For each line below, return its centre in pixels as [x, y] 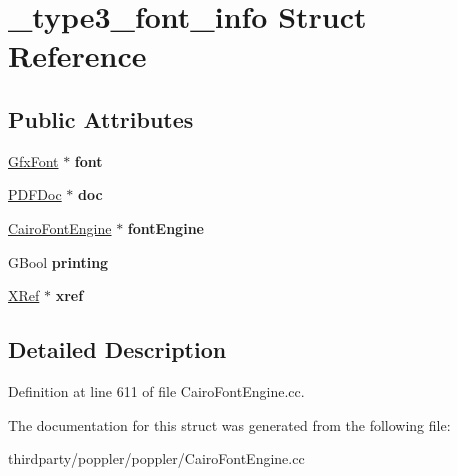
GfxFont [33, 160]
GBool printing [58, 261]
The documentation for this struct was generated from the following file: [229, 424]
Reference [77, 55]
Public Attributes [101, 118]
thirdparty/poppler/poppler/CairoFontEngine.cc [156, 458]
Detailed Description [117, 349]
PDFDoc [35, 194]
